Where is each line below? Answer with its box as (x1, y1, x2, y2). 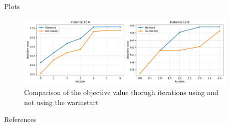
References (4, 113, 37, 124)
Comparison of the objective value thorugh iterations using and (24, 87, 218, 97)
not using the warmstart (24, 96, 99, 107)
